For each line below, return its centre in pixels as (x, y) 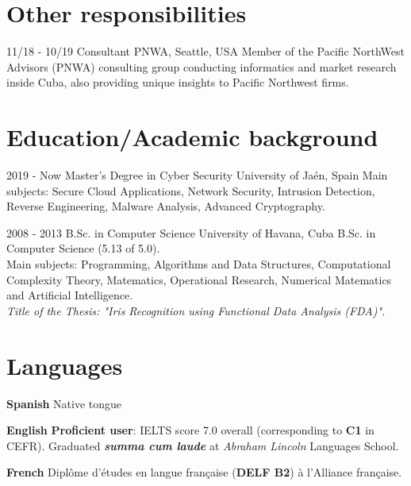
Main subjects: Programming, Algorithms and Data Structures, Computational (199, 264)
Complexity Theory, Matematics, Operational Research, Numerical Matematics (199, 279)
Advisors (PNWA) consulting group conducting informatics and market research (202, 66)
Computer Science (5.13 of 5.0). (83, 248)
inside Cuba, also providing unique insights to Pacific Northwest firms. (178, 82)
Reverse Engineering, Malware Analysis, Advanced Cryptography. (166, 206)
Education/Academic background (192, 137)
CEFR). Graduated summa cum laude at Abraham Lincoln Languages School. (203, 445)
